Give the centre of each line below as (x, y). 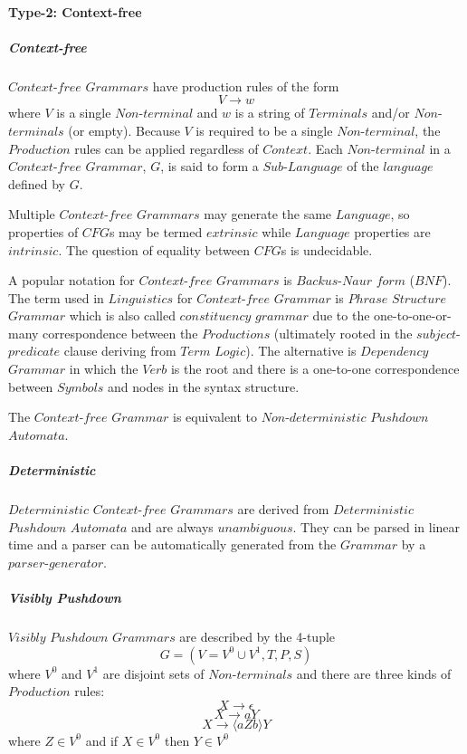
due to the (341, 315)
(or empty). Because (124, 130)
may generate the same (268, 214)
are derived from (283, 509)
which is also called (122, 315)
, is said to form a (210, 166)
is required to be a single (264, 130)
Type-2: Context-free (75, 11)
